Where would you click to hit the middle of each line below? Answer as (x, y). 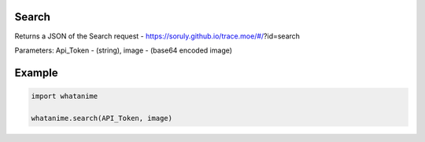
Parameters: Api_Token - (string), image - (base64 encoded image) (123, 50)
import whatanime (65, 96)
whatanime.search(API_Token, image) (102, 118)
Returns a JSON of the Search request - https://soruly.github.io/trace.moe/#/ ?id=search (157, 36)
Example (36, 73)
